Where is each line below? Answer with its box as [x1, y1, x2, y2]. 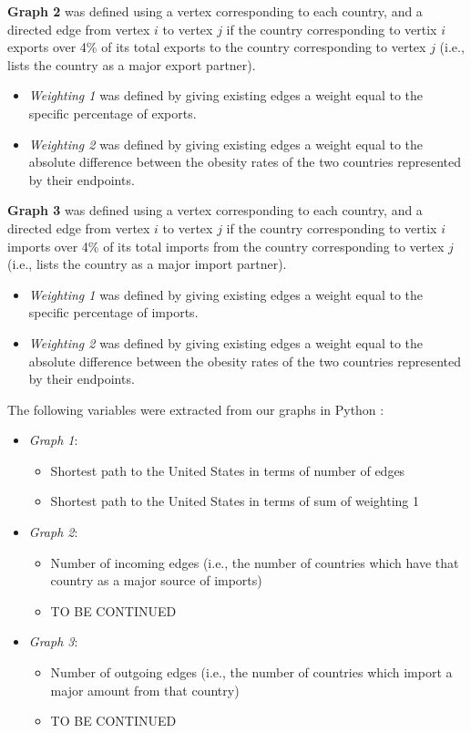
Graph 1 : [28, 430, 78, 449]
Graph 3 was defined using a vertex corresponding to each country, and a [7, 201, 423, 220]
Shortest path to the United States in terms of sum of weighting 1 [50, 491, 420, 511]
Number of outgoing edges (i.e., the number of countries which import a [50, 663, 453, 682]
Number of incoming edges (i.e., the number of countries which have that [50, 552, 459, 572]
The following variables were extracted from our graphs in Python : [7, 399, 384, 418]
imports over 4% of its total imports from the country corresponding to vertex [7, 236, 445, 255]
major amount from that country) [50, 680, 240, 699]
